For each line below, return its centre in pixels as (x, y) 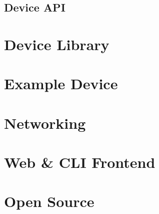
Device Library (57, 44)
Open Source (49, 201)
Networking (45, 123)
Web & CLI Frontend (80, 162)
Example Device (61, 83)
